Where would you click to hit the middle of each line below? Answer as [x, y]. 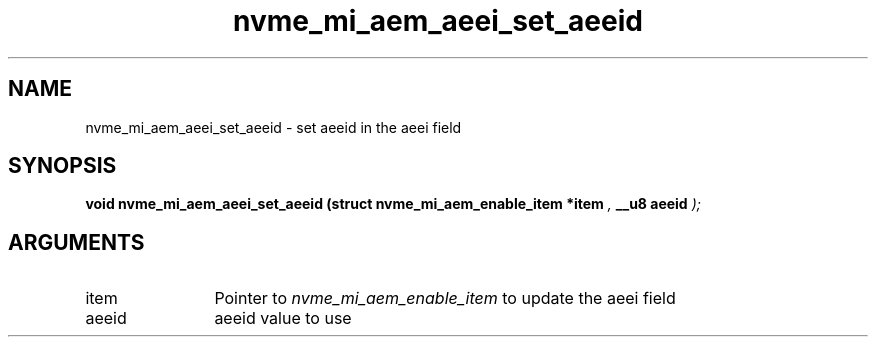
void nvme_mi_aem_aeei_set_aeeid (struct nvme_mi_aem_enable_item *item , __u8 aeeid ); [393, 204]
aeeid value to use [283, 318]
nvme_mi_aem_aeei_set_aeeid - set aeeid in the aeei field [273, 127]
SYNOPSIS [62, 166]
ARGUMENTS [76, 242]
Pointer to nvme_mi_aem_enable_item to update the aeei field [445, 298]
